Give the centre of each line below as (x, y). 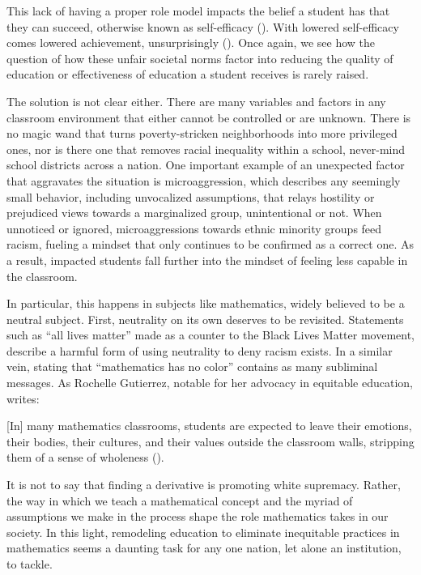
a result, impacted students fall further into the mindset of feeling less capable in (207, 260)
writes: (23, 398)
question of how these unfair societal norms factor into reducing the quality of (200, 58)
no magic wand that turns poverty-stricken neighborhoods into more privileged (202, 133)
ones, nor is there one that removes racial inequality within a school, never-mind (206, 149)
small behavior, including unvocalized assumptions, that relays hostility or (191, 196)
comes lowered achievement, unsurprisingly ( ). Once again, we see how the (191, 43)
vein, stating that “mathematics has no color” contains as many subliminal (192, 366)
